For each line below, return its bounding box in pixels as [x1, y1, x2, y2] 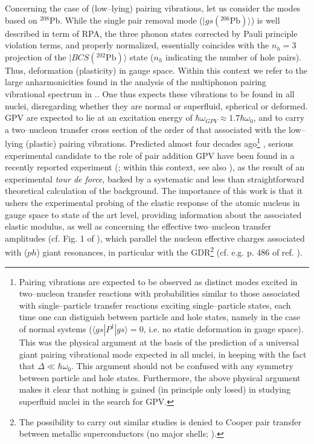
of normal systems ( [19, 322, 92, 335]
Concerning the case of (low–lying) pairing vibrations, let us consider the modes [5, 2, 301, 14]
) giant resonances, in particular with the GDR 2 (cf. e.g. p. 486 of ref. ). [36, 244, 303, 258]
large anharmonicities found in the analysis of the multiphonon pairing [5, 76, 266, 88]
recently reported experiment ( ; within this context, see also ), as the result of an [5, 161, 305, 173]
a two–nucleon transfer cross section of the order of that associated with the [5, 123, 286, 135]
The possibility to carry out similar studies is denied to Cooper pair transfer [19, 415, 301, 428]
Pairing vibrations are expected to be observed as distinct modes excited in [19, 275, 298, 288]
